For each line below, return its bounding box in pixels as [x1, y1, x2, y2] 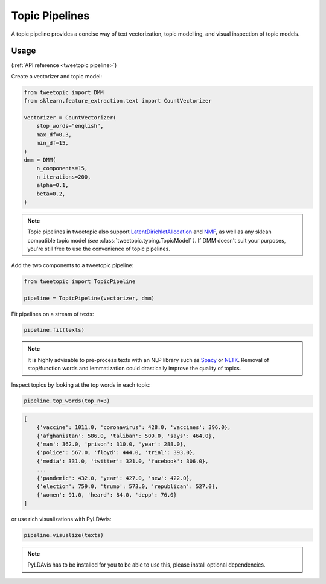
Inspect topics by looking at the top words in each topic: [11, 381, 151, 389]
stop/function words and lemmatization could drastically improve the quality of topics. [27, 364, 241, 372]
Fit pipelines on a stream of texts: [11, 311, 94, 318]
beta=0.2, [36, 190, 66, 197]
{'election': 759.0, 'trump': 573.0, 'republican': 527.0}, [36, 483, 219, 490]
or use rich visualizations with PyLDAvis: [11, 515, 112, 522]
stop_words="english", [36, 122, 104, 130]
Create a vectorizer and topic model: [11, 72, 103, 80]
